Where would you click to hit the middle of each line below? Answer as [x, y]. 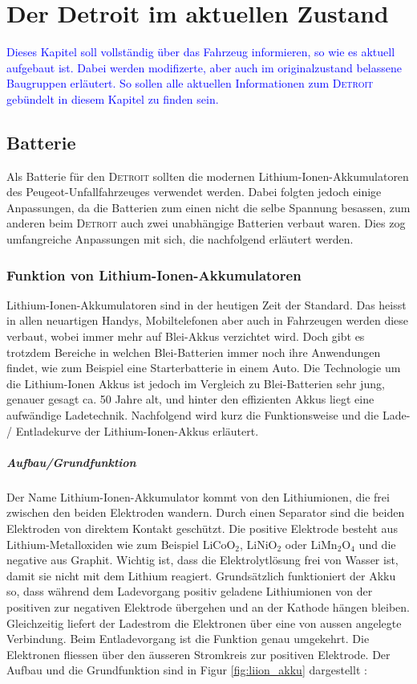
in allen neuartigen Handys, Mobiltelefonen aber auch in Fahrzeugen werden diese [208, 320]
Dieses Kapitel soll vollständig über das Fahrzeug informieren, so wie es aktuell [201, 52]
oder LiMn [311, 544]
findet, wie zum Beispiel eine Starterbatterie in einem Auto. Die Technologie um [204, 368]
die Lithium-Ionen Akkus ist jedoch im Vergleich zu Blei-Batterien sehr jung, [196, 383]
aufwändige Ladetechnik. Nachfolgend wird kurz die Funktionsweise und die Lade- [208, 415]
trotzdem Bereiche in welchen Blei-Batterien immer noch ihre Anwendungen [194, 352]
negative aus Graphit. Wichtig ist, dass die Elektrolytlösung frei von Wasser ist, [202, 560]
